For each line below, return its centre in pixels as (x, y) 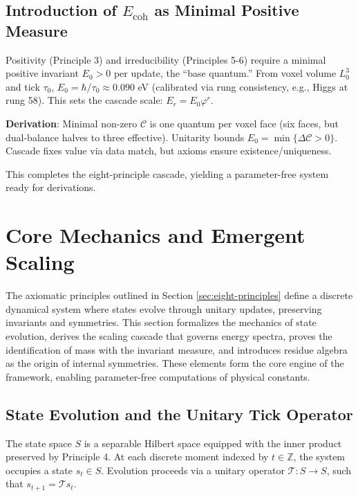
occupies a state (39, 470)
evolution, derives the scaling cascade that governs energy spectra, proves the (169, 336)
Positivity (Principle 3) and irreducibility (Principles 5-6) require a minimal (166, 59)
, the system (319, 457)
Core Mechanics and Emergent (156, 235)
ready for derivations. (51, 187)
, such (339, 470)
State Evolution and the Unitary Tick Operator (179, 414)
